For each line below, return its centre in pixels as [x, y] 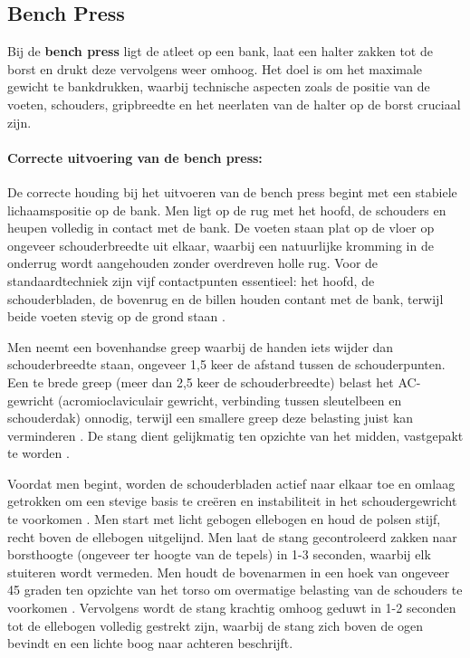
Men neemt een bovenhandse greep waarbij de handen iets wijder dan [201, 346]
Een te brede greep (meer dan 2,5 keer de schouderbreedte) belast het [201, 381]
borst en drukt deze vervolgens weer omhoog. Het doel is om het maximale [215, 68]
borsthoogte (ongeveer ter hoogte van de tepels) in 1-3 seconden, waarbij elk [219, 554]
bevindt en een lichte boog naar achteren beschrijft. [150, 643]
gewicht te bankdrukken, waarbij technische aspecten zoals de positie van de [219, 86]
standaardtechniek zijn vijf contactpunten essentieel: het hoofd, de [191, 280]
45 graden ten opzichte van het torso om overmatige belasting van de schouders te [235, 590]
